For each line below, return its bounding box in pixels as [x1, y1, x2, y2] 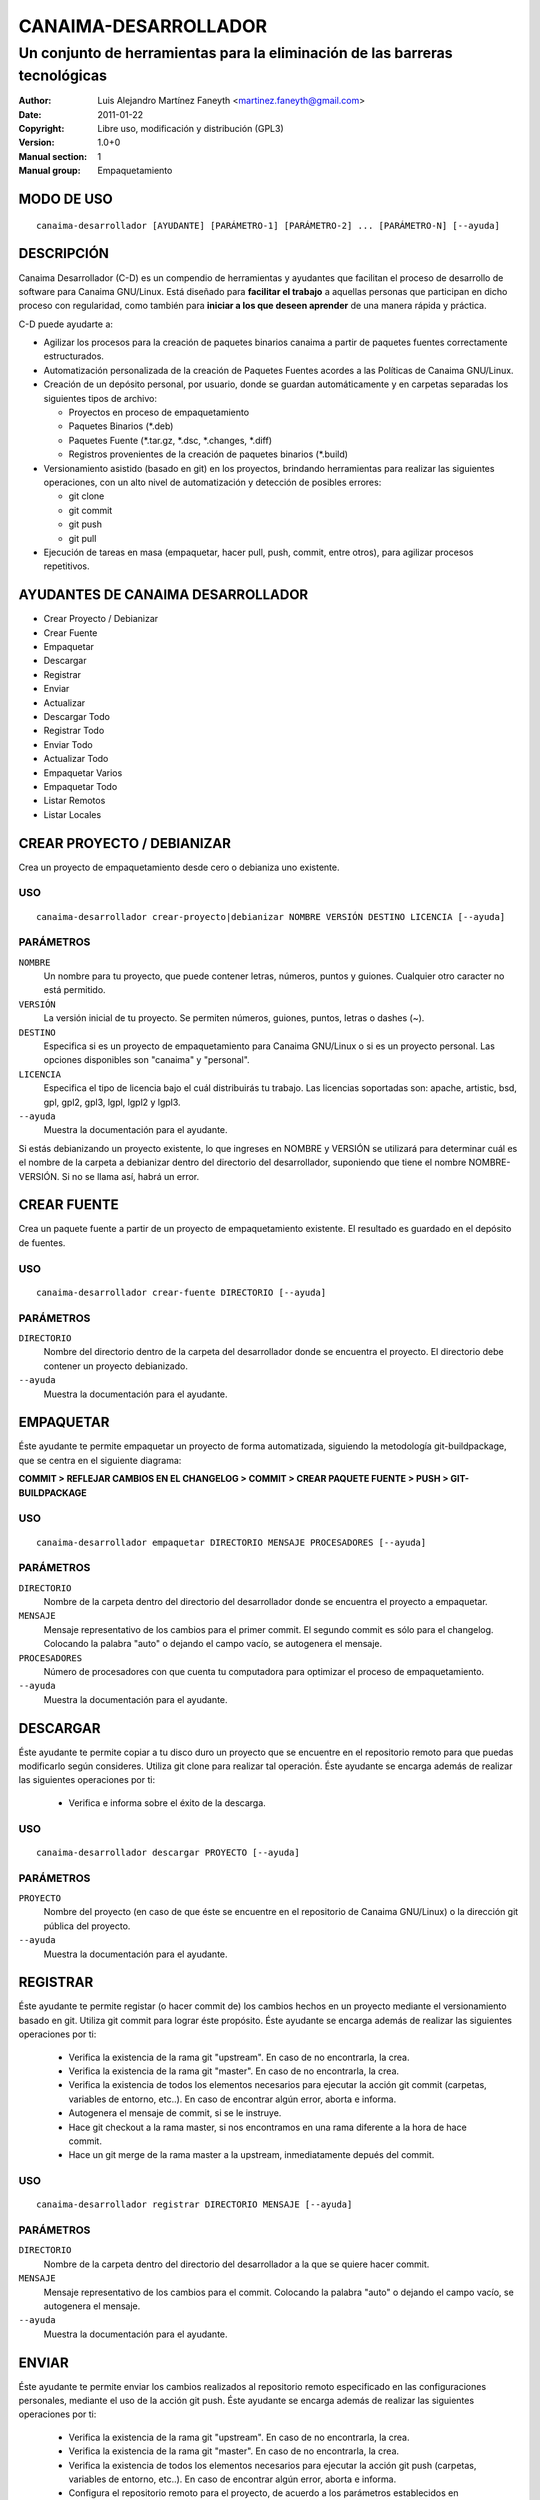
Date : [18, 108, 42, 120]
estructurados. [43, 350, 105, 362]
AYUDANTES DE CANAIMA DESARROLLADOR [18, 586, 309, 604]
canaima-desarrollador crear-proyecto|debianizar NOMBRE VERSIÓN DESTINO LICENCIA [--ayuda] [36, 911, 506, 922]
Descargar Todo [43, 710, 110, 722]
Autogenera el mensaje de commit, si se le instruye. [68, 2107, 282, 2119]
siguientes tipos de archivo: [43, 392, 157, 404]
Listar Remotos [43, 795, 106, 807]
